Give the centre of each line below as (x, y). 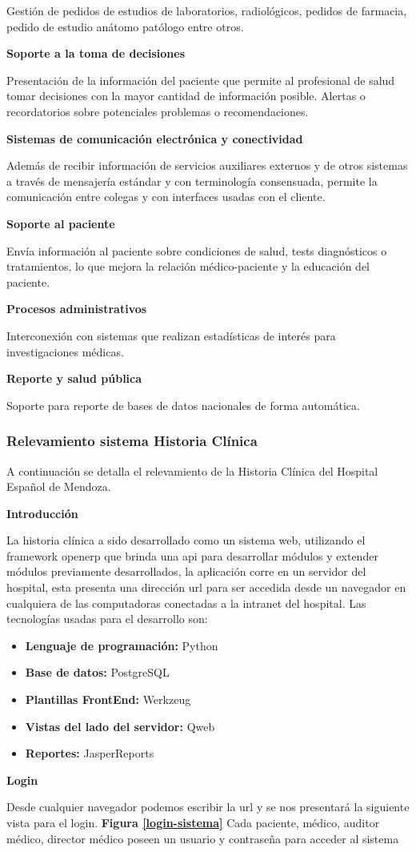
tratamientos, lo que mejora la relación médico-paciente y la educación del (188, 266)
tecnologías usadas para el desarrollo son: (107, 619)
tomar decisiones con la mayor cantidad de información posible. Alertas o (186, 96)
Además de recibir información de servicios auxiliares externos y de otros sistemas (207, 165)
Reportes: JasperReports (90, 753)
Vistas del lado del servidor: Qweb (120, 726)
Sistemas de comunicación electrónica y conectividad (155, 138)
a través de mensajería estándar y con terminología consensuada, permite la (192, 181)
